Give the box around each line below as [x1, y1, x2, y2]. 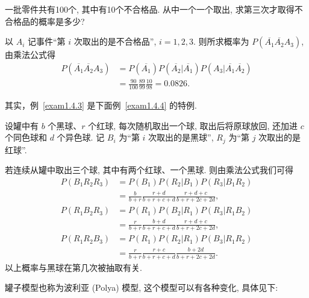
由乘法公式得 [5, 48, 55, 61]
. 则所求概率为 [193, 35, 249, 48]
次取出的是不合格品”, [73, 35, 157, 48]
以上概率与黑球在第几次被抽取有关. [5, 261, 142, 273]
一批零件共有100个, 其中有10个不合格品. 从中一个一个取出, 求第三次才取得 [5, 3, 295, 15]
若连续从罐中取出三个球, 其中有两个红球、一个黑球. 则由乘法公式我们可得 [5, 163, 294, 176]
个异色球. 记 [57, 131, 105, 144]
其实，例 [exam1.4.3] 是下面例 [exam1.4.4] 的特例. [5, 99, 197, 112]
